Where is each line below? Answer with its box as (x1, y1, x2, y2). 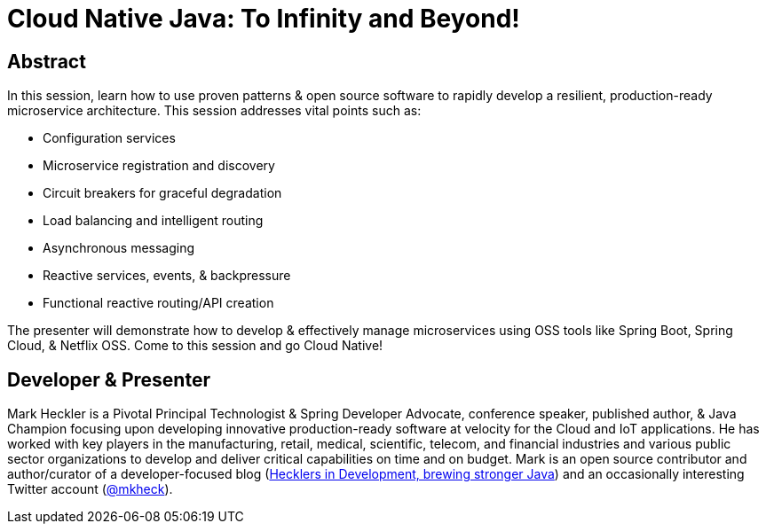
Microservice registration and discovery (43, 158, 275, 174)
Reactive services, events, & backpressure (43, 268, 291, 284)
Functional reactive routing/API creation (43, 295, 274, 311)
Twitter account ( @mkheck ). (7, 481, 173, 497)
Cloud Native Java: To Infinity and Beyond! (7, 4, 520, 34)
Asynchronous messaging (43, 240, 195, 256)
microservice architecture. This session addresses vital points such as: (7, 103, 422, 119)
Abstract (7, 50, 86, 73)
